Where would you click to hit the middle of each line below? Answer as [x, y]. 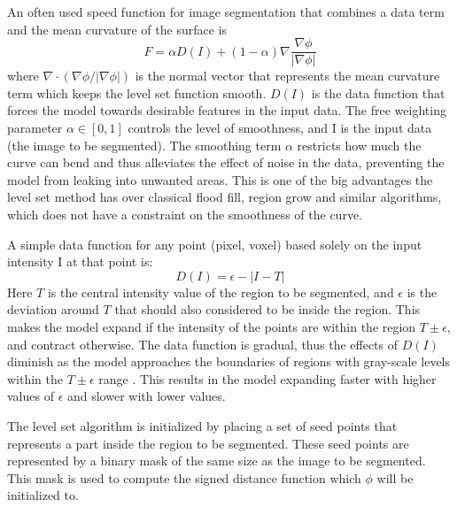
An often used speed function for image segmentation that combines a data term [226, 12]
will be [395, 477]
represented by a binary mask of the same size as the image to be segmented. [217, 461]
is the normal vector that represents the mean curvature [287, 76]
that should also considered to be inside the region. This [267, 309]
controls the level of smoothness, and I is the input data [280, 128]
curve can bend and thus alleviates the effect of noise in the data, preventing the [226, 162]
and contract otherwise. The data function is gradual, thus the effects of [203, 344]
